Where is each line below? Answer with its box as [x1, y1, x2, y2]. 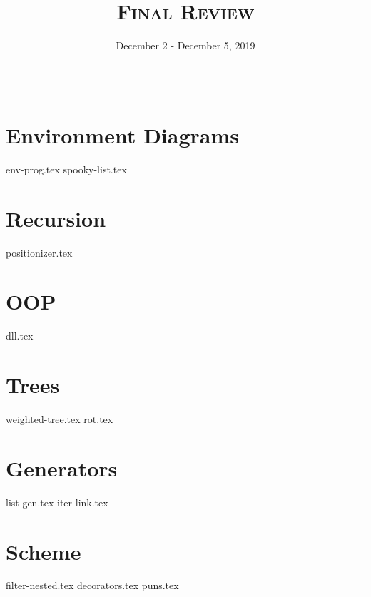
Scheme [6, 536, 81, 566]
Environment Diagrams [6, 120, 240, 149]
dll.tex [6, 328, 34, 343]
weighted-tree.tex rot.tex [6, 412, 113, 426]
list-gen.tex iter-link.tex [6, 494, 108, 509]
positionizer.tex [6, 245, 73, 260]
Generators [6, 453, 118, 482]
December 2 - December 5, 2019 [116, 38, 255, 53]
